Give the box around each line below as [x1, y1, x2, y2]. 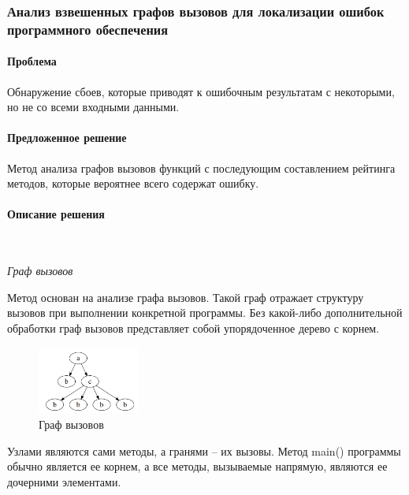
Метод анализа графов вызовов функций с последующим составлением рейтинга [7, 159, 396, 176]
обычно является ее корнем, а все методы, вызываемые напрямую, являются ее [7, 458, 388, 475]
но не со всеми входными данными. [7, 99, 180, 115]
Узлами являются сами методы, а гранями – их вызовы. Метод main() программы [7, 442, 401, 459]
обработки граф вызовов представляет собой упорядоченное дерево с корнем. [7, 319, 380, 336]
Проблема [7, 53, 57, 69]
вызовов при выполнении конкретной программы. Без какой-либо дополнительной [7, 304, 403, 321]
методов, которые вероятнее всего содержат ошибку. [7, 175, 259, 192]
